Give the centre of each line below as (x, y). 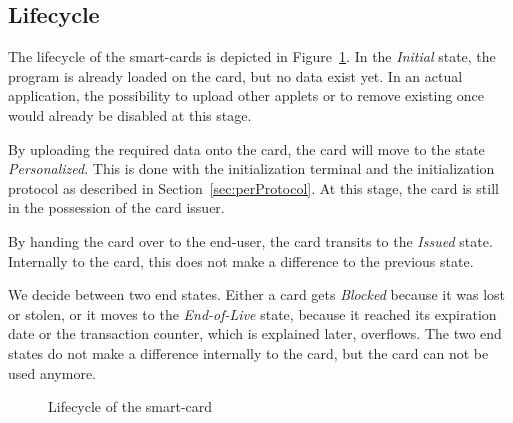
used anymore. (52, 372)
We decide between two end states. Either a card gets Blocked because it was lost (257, 294)
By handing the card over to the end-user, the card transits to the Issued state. (250, 240)
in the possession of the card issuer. (116, 207)
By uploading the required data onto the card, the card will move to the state (246, 148)
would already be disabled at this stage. (130, 114)
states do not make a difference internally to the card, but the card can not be (248, 352)
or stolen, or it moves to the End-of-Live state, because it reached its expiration (252, 313)
